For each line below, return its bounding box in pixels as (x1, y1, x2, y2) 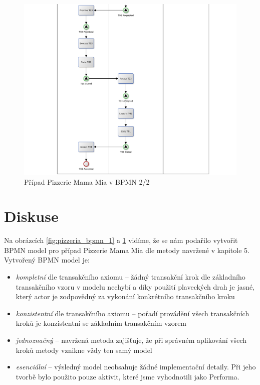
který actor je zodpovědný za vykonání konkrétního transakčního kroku (16, 291, 235, 302)
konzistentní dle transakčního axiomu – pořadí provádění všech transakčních (16, 308, 249, 318)
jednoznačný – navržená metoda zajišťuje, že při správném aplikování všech (16, 335, 246, 345)
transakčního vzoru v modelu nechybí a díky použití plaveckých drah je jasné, (16, 281, 255, 292)
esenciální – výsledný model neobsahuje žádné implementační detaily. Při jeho (16, 361, 256, 372)
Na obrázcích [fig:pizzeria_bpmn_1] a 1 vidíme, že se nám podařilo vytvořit (4, 235, 238, 245)
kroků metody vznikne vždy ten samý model (16, 344, 152, 355)
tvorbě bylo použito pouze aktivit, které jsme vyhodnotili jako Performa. (16, 371, 239, 381)
